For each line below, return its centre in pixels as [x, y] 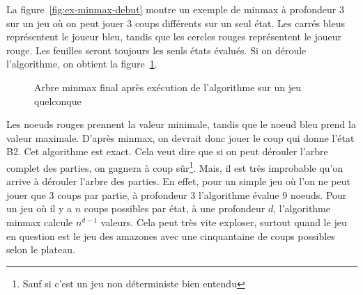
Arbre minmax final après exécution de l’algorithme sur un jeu [168, 87]
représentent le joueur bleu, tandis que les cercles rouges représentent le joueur [174, 37]
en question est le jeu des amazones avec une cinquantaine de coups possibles [171, 236]
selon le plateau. [41, 249]
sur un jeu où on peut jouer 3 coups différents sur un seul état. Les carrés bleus [176, 23]
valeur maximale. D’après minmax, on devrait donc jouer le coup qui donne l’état [180, 137]
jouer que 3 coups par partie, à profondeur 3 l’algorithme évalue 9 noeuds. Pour [177, 194]
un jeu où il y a [39, 208]
